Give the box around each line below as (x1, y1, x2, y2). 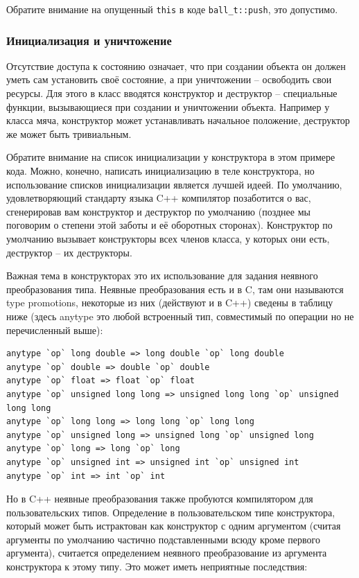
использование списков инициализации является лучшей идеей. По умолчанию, (6, 177, 342, 191)
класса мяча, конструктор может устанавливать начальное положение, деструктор (6, 113, 350, 128)
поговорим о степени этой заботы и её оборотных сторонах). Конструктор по (6, 218, 333, 232)
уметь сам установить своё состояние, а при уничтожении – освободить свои (6, 72, 332, 87)
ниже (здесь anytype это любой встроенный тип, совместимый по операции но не (6, 308, 354, 323)
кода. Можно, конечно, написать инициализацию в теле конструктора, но (6, 164, 315, 178)
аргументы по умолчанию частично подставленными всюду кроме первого (6, 532, 320, 546)
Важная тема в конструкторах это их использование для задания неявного (6, 268, 318, 283)
